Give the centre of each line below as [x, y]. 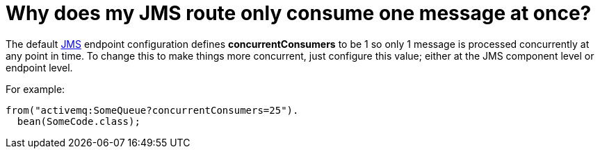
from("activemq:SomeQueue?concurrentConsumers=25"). [152, 110]
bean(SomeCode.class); [79, 121]
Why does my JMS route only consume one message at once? [299, 13]
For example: [35, 89]
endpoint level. [39, 67]
